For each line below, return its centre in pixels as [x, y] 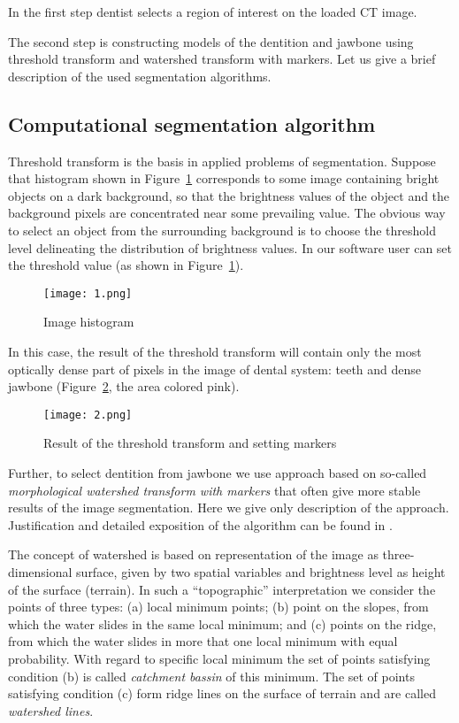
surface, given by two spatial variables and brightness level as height [261, 571]
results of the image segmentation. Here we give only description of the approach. [229, 508]
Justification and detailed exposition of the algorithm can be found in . [200, 524]
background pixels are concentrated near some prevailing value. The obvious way [227, 213]
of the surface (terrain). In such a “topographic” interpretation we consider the [222, 589]
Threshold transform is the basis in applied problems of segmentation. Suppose [222, 161]
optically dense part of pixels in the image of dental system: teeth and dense [215, 369]
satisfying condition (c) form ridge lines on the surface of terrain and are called [222, 693]
